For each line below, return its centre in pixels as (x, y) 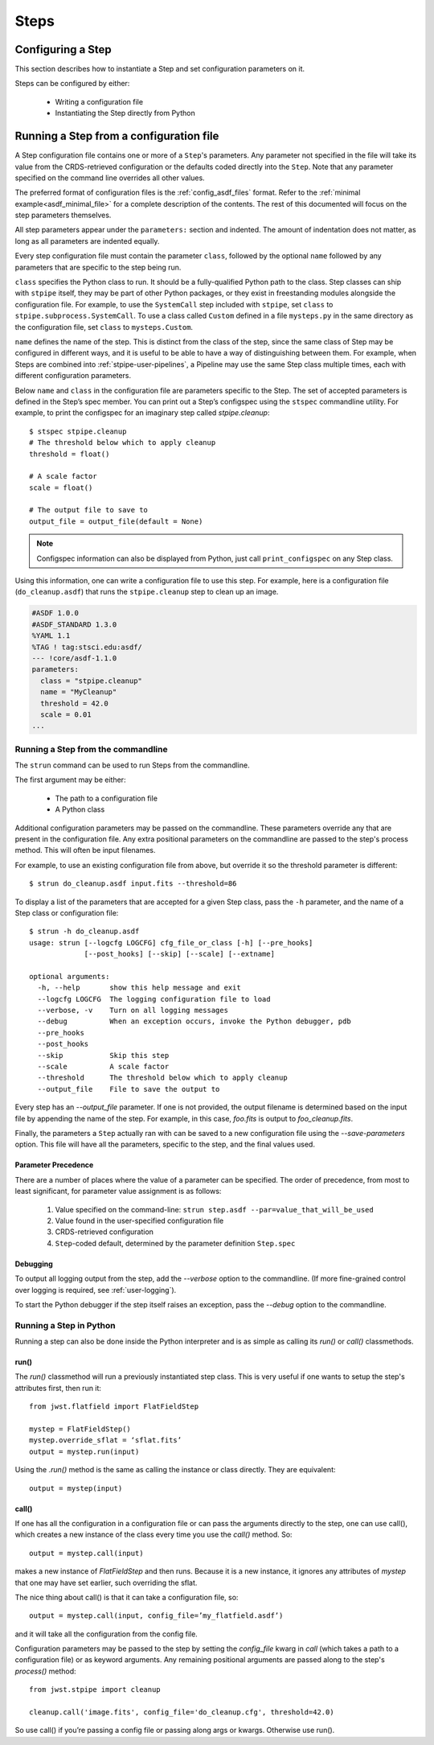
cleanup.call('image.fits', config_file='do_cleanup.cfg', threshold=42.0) (182, 1712)
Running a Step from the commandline (91, 749)
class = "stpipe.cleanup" (91, 681)
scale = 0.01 (66, 714)
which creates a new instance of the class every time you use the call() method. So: (154, 1535)
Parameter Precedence (54, 1165)
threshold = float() (70, 454)
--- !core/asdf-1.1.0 (74, 658)
